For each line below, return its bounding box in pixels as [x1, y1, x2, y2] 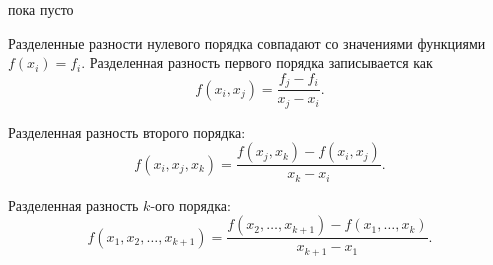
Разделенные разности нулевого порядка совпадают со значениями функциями [8, 32, 486, 53]
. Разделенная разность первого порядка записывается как [81, 52, 433, 73]
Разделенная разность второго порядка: [8, 121, 246, 142]
